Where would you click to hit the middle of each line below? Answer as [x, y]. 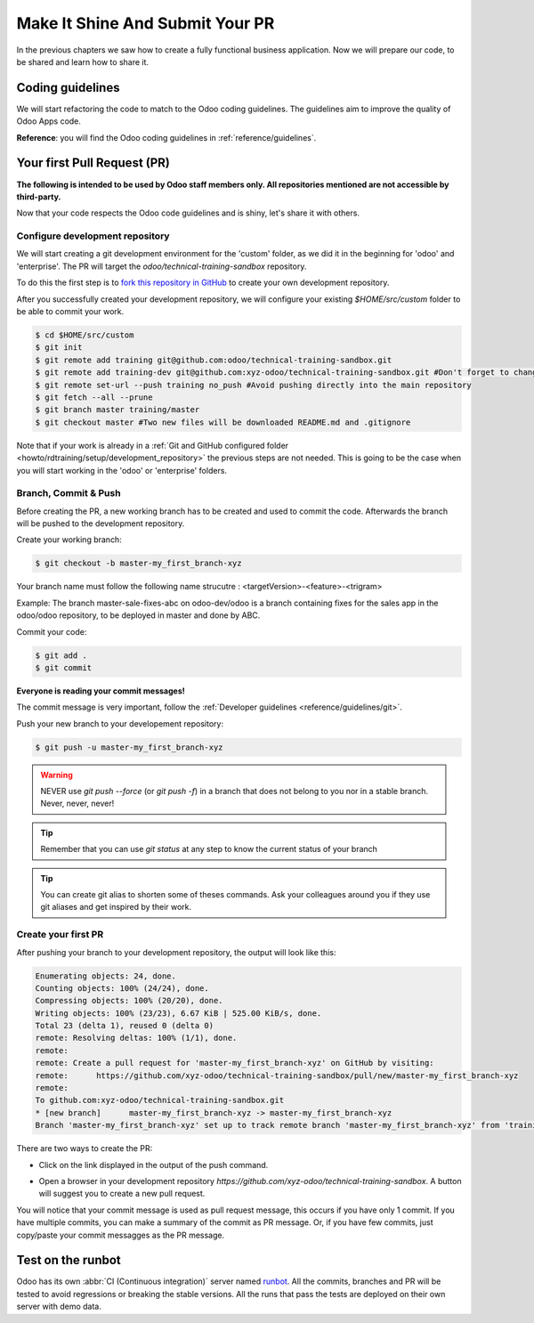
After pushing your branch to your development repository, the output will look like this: [176, 952]
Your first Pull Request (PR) [93, 163]
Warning [57, 775]
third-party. [39, 197]
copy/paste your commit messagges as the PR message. [121, 1235]
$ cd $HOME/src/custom [85, 335]
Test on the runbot [69, 1260]
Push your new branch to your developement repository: [120, 723]
